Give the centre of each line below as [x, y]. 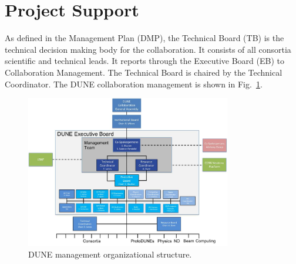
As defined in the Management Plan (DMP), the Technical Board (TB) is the [144, 38]
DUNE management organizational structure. [110, 254]
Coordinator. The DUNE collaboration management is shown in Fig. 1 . [134, 84]
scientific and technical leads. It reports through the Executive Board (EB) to [144, 61]
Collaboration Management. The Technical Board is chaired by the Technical [144, 72]
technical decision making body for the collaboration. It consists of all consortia [148, 49]
